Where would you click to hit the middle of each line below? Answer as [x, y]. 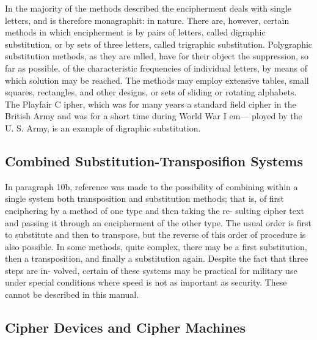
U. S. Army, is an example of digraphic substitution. [103, 127]
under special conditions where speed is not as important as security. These [146, 282]
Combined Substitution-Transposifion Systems [154, 161]
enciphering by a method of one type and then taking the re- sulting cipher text [155, 210]
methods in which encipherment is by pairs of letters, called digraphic [135, 32]
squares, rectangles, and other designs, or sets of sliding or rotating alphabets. [151, 92]
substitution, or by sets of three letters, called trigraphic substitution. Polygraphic [159, 44]
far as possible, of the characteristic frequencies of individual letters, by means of [156, 68]
